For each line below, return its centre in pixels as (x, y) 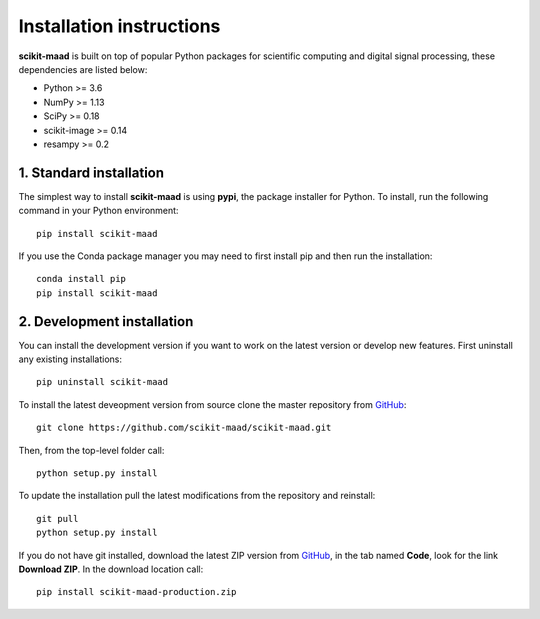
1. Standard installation (91, 172)
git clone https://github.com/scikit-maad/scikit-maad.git (184, 428)
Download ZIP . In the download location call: (111, 569)
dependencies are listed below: (83, 69)
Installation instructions (119, 26)
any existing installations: (70, 359)
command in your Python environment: (98, 211)
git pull (57, 518)
